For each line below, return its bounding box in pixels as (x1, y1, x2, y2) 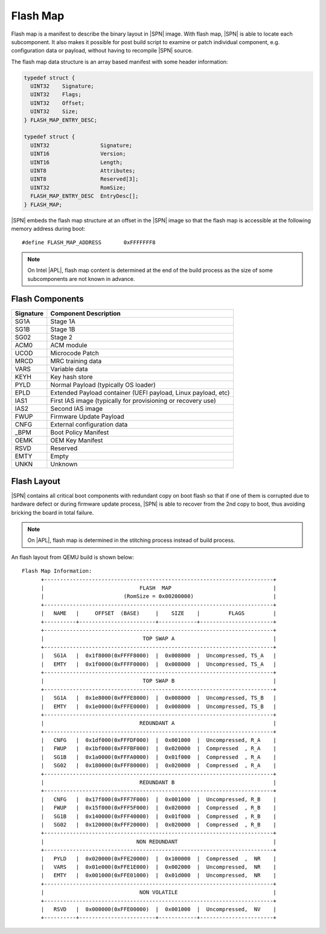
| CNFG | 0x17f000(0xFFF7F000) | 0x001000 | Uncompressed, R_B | (40, 796, 277, 803)
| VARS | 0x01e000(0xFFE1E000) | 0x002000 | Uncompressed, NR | (40, 863, 277, 870)
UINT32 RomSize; (30, 184, 126, 191)
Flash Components (11, 294, 84, 304)
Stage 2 (50, 333, 72, 341)
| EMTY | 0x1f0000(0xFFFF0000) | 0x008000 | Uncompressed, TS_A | (40, 660, 277, 668)
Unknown (50, 460, 78, 468)
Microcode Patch (50, 349, 99, 358)
